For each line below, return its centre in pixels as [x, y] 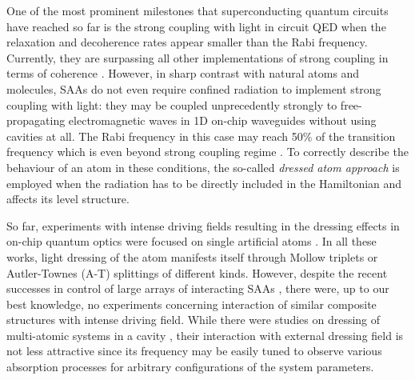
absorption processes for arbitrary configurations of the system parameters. [190, 367]
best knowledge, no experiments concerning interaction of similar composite [192, 304]
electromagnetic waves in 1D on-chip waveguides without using [222, 120]
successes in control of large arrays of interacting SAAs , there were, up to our [198, 288]
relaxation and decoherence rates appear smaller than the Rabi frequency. [187, 42]
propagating [36, 120]
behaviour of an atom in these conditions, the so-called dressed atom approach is [203, 167]
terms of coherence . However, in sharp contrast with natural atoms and [183, 73]
